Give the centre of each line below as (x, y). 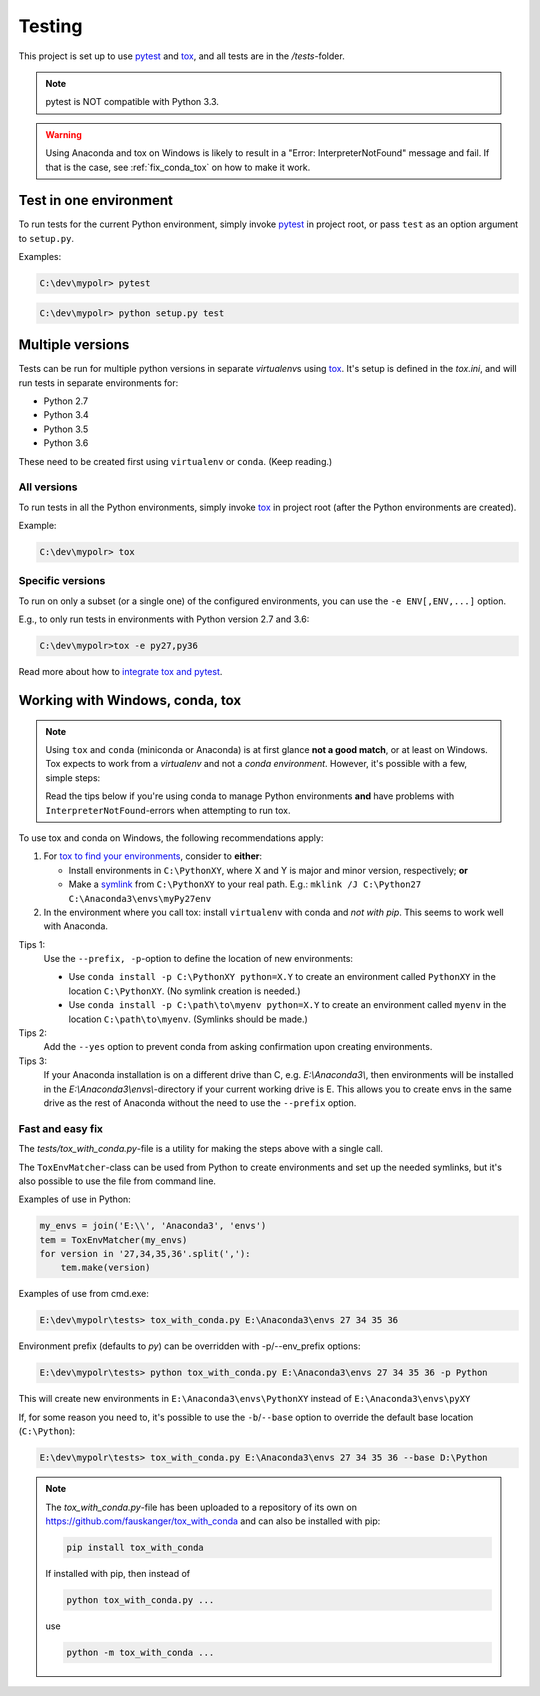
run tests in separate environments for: (98, 382)
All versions (48, 487)
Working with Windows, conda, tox (130, 700)
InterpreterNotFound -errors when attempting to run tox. (168, 810)
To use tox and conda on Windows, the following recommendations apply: (171, 837)
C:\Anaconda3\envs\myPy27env (140, 898)
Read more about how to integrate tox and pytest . (120, 672)
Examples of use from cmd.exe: (83, 1294)
